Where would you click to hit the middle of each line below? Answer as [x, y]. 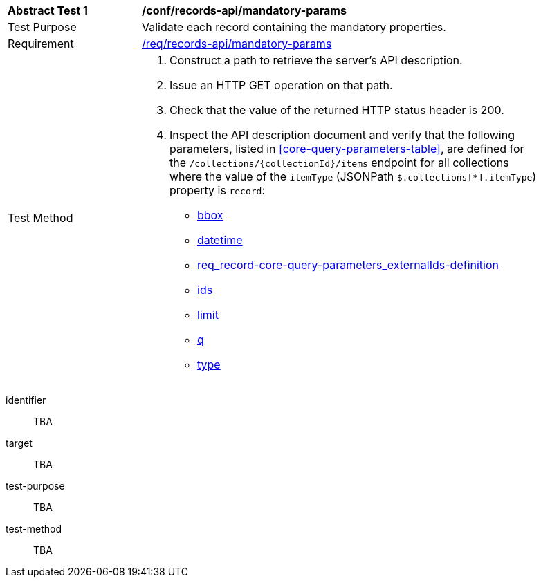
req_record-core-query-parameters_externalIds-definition [348, 265]
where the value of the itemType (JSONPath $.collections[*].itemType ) [353, 176]
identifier [26, 400]
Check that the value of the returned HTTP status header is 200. [337, 110]
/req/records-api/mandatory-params [237, 44]
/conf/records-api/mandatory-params [244, 10]
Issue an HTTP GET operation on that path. [281, 85]
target [19, 443]
